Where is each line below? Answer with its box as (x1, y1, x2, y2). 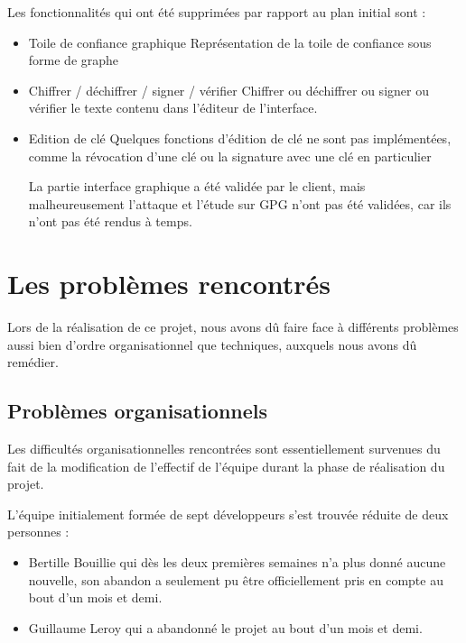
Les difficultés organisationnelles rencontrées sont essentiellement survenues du (7, 439, 441, 458)
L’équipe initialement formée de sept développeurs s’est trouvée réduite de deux (7, 504, 449, 523)
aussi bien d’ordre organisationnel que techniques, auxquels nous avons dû (7, 335, 417, 354)
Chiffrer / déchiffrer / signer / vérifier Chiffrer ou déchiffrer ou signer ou (28, 80, 429, 99)
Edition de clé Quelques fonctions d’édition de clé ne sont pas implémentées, (28, 128, 452, 147)
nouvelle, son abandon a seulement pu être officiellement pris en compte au (28, 570, 443, 589)
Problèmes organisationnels (7, 397, 268, 425)
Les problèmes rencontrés (7, 265, 331, 302)
